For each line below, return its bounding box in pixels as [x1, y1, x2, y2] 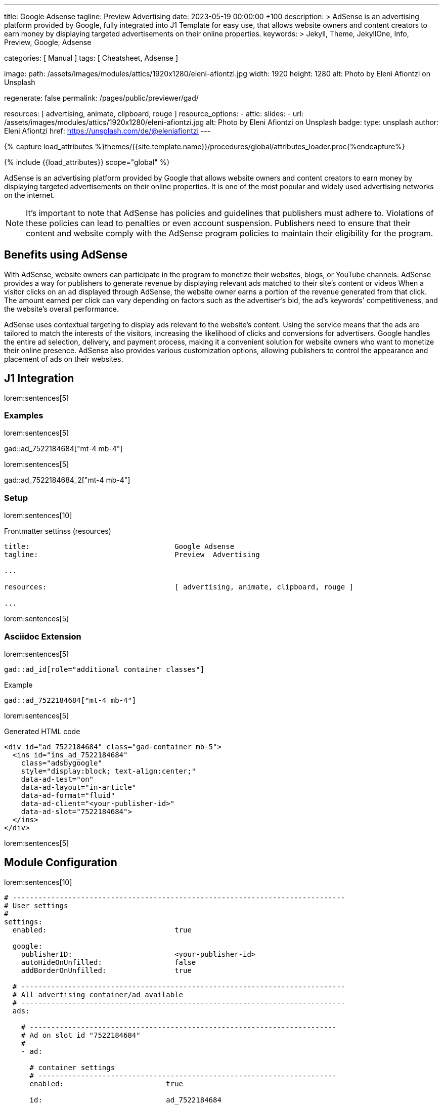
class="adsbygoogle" [21, 758, 102, 767]
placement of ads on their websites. [4, 354, 123, 363]
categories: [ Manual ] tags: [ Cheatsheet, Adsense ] [4, 54, 179, 62]
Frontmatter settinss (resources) [4, 527, 111, 536]
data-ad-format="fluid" [21, 791, 115, 799]
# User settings [4, 901, 68, 910]
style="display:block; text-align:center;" [21, 767, 196, 775]
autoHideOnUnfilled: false [21, 958, 196, 966]
